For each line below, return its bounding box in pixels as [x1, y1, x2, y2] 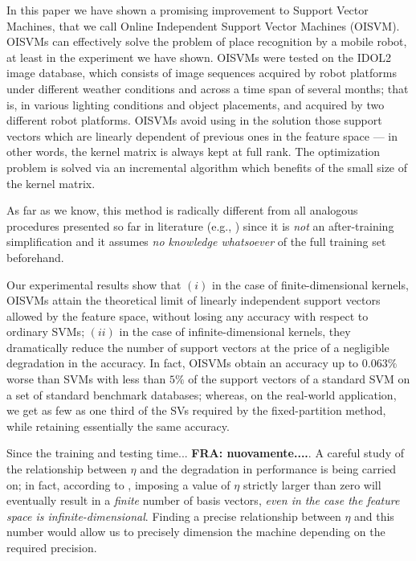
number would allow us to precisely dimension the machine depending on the [6, 523, 385, 540]
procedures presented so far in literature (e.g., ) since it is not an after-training [6, 217, 394, 234]
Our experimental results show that [6, 276, 181, 293]
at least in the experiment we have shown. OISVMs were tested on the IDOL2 [6, 48, 392, 65]
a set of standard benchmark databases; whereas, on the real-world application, [6, 386, 397, 403]
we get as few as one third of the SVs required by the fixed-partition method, [6, 402, 386, 419]
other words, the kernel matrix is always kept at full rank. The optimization [6, 143, 381, 160]
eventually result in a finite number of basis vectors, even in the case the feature [6, 492, 400, 509]
